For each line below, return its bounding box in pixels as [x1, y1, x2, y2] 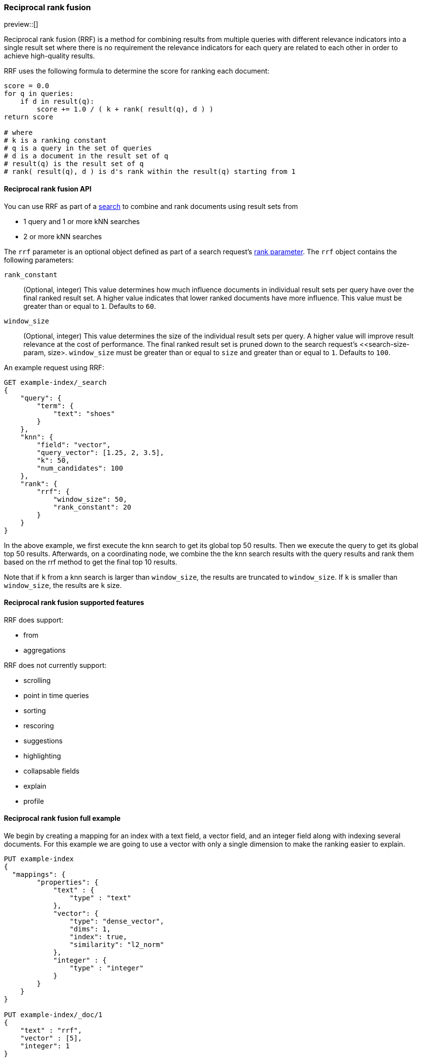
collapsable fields [23, 766, 80, 775]
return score [4, 113, 54, 121]
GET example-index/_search [4, 378, 107, 386]
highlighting [23, 751, 61, 760]
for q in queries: [4, 90, 74, 98]
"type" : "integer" [69, 964, 144, 972]
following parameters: [4, 255, 74, 264]
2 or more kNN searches [23, 232, 102, 241]
